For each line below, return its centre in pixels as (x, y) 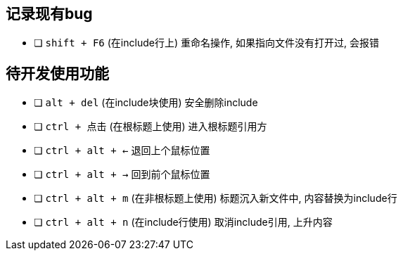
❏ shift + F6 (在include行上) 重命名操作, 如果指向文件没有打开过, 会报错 (206, 43)
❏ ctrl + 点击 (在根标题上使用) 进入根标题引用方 (151, 127)
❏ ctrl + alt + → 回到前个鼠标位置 (122, 174)
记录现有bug (49, 14)
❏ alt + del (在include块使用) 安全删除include (146, 103)
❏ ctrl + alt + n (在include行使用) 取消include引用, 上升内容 (183, 222)
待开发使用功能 (57, 73)
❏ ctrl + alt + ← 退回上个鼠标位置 (122, 151)
